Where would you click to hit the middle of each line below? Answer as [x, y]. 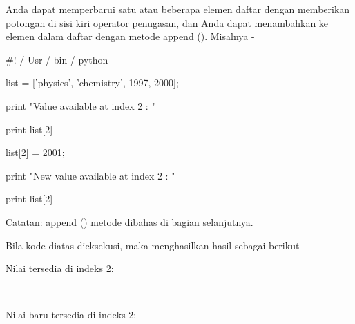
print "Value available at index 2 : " [80, 105]
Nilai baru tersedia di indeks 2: [71, 315]
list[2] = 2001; [35, 152]
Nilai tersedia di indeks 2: [60, 268]
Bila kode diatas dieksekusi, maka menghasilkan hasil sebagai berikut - [156, 245]
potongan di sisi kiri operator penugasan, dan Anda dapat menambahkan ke [167, 22]
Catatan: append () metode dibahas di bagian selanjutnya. [129, 221]
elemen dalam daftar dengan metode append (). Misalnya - [130, 36]
